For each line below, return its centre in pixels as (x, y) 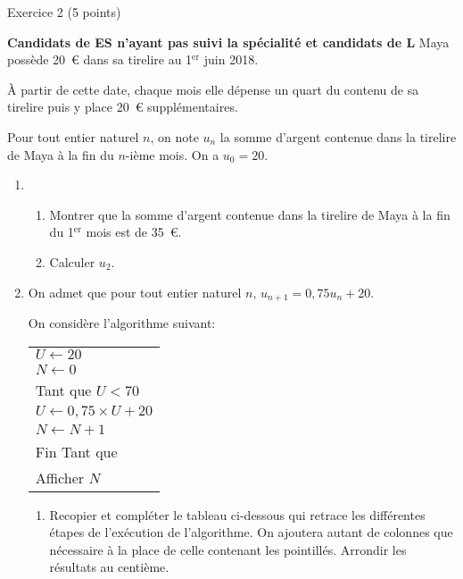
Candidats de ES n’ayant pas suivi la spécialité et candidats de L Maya (228, 42)
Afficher (60, 477)
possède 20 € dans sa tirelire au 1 (100, 59)
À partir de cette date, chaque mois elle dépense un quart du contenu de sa (213, 89)
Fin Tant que (76, 451)
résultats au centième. (109, 567)
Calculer (72, 261)
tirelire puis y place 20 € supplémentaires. (123, 107)
